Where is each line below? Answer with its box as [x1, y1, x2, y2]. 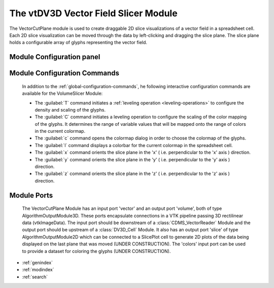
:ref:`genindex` [22, 259, 53, 266]
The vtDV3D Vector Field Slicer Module [9, 8, 178, 19]
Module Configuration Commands [9, 69, 119, 78]
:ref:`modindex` [22, 267, 54, 273]
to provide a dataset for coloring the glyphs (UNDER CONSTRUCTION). [22, 248, 171, 254]
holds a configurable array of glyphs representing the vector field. [9, 40, 147, 46]
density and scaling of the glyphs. [35, 106, 106, 113]
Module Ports [9, 191, 53, 200]
